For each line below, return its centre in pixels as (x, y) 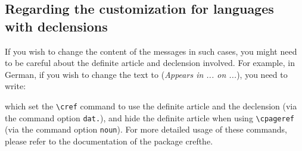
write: (15, 86)
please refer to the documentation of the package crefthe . (109, 141)
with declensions (56, 26)
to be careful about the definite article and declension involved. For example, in (150, 63)
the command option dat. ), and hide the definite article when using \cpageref (150, 117)
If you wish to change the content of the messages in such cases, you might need (151, 51)
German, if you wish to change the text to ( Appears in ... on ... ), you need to (146, 74)
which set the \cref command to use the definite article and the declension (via (151, 106)
